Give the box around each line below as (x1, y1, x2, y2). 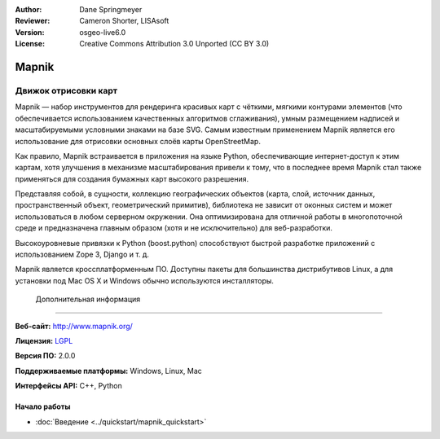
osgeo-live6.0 (79, 27, 126, 37)
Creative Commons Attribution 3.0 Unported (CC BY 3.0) (79, 39, 270, 49)
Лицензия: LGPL (15, 336, 73, 345)
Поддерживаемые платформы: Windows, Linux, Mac (15, 366, 203, 375)
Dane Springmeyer (79, 5, 143, 14)
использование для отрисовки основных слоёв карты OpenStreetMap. (15, 136, 261, 146)
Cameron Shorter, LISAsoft (79, 16, 169, 26)
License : (15, 39, 45, 49)
